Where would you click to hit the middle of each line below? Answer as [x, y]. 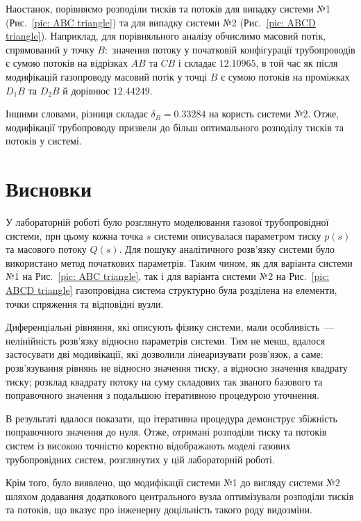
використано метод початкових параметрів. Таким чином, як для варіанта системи [179, 262]
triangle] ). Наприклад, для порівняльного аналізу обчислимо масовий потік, [166, 36]
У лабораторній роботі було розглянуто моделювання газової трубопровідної [167, 222]
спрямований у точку [50, 49]
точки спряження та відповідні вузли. [85, 303]
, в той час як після [297, 63]
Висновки [49, 189]
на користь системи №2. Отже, [274, 114]
